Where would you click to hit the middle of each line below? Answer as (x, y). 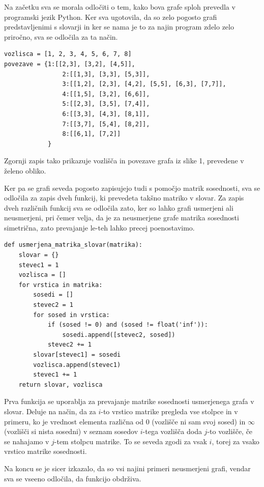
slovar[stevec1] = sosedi (77, 355)
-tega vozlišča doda (172, 431)
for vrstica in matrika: (61, 285)
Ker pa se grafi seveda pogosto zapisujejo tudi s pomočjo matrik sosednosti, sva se (132, 188)
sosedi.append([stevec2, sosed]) (119, 335)
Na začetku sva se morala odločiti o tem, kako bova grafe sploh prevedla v (120, 7)
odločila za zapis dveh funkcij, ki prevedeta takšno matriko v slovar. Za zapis (124, 198)
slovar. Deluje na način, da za (50, 411)
